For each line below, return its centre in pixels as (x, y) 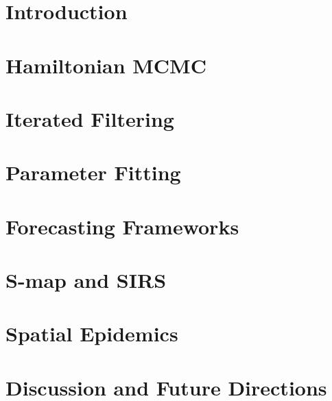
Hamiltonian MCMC (106, 65)
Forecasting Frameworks (122, 226)
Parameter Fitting (93, 172)
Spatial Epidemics (92, 333)
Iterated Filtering (90, 118)
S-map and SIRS (86, 280)
